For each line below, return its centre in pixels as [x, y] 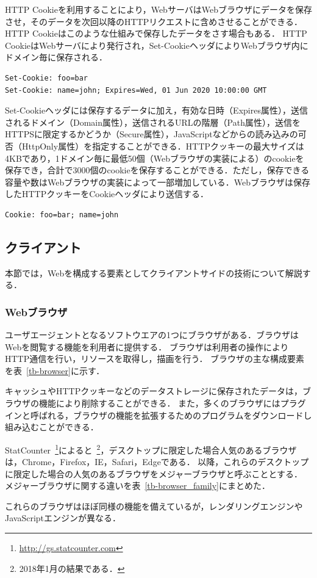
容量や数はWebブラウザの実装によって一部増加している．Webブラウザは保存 [158, 182]
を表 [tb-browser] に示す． [55, 370]
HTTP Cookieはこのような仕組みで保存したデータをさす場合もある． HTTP [156, 33]
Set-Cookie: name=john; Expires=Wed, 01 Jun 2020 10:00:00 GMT [136, 90]
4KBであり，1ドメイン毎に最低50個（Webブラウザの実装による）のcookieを [155, 158]
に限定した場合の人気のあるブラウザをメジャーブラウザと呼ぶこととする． [154, 473]
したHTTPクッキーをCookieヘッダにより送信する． [107, 194]
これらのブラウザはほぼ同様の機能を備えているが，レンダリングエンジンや [154, 506]
